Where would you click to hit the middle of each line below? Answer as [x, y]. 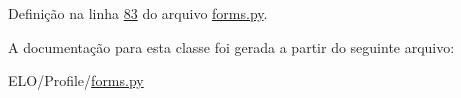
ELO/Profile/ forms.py [76, 80]
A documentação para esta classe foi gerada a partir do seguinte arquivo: [231, 46]
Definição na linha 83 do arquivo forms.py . [138, 13]
